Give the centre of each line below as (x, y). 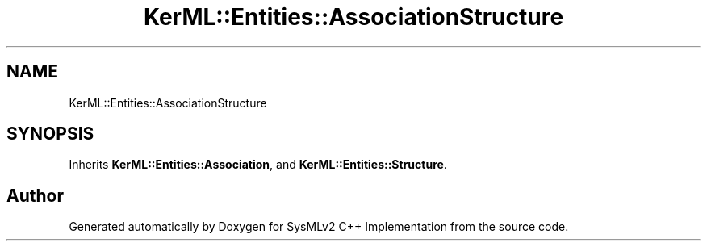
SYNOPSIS (50, 134)
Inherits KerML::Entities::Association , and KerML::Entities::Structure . (258, 165)
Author (35, 195)
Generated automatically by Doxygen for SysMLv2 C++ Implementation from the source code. (319, 227)
